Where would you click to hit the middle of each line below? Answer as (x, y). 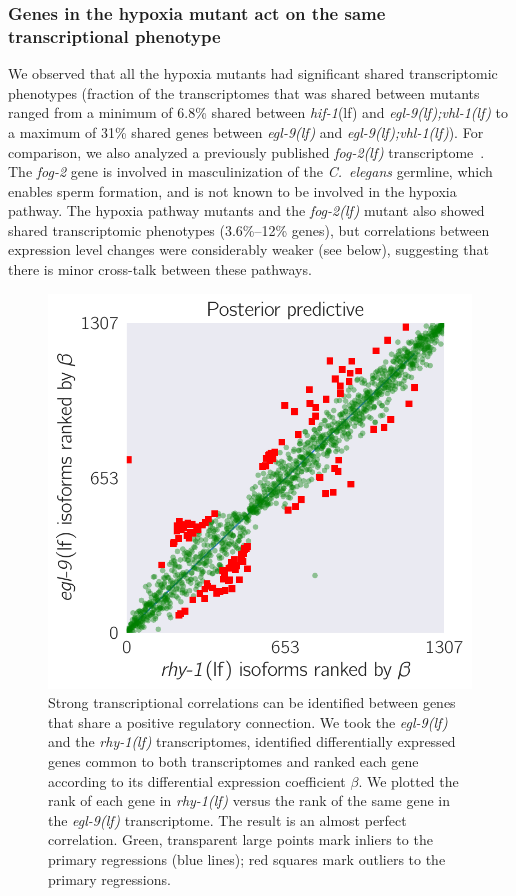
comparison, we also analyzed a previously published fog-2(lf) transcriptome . (246, 151)
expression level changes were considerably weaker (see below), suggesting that (248, 249)
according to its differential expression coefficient (197, 780)
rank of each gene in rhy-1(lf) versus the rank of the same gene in (249, 800)
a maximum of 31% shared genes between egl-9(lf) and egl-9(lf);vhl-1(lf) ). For (246, 131)
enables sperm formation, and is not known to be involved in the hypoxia (232, 190)
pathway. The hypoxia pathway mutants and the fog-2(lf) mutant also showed (246, 210)
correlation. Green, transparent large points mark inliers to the (240, 839)
